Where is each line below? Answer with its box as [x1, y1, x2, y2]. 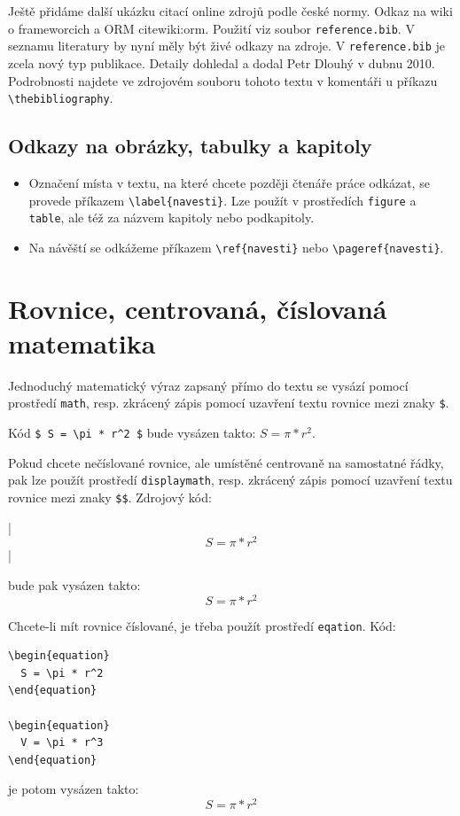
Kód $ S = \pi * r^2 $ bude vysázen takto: [8, 424, 256, 442]
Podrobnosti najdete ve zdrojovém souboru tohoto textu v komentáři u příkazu [8, 71, 438, 89]
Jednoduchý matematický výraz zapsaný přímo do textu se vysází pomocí [8, 376, 409, 394]
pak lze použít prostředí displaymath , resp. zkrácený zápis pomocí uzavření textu [8, 470, 453, 489]
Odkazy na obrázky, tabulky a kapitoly [8, 132, 372, 159]
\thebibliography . [8, 89, 113, 107]
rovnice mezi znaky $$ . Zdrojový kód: [8, 487, 212, 506]
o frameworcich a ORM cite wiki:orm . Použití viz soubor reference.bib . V [8, 19, 415, 37]
